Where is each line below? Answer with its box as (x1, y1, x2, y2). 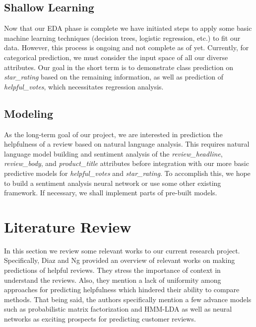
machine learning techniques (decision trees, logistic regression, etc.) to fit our (4, 32, 241, 43)
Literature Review (4, 216, 131, 237)
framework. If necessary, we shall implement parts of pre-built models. (4, 187, 217, 198)
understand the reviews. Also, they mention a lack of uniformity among (4, 274, 221, 285)
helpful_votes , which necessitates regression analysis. (4, 81, 164, 91)
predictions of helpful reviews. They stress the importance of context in (4, 265, 221, 275)
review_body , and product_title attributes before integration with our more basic (4, 158, 249, 168)
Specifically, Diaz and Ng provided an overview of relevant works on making (4, 255, 235, 265)
